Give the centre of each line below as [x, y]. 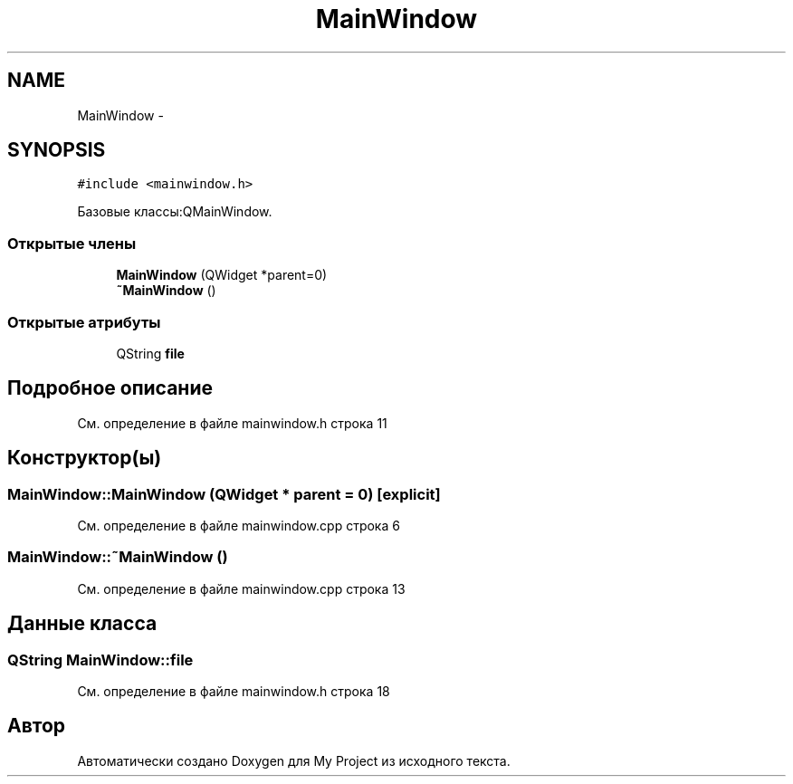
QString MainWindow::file [100, 660]
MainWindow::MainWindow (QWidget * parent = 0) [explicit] [224, 494]
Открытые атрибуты [84, 322]
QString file [150, 353]
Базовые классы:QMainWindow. [175, 212]
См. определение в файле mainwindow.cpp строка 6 [239, 526]
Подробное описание [110, 388]
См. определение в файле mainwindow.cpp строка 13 [241, 588]
